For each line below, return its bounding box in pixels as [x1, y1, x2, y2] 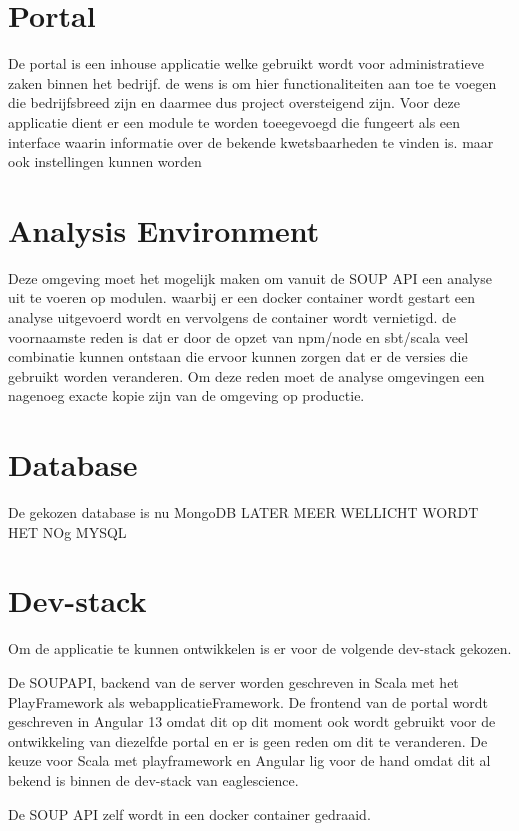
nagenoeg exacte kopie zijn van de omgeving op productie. [8, 385, 365, 406]
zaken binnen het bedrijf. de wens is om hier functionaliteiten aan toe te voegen [8, 72, 497, 93]
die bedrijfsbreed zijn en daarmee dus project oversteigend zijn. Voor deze [8, 92, 460, 113]
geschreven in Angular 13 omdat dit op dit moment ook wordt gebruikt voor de [8, 711, 496, 732]
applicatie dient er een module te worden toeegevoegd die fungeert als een [8, 111, 461, 132]
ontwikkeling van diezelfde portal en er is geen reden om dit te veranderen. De [8, 730, 488, 751]
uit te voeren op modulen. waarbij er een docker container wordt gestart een [8, 287, 475, 308]
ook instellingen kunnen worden [8, 151, 202, 172]
